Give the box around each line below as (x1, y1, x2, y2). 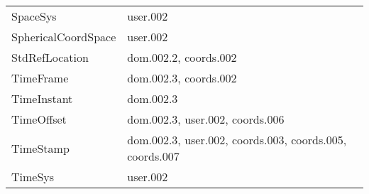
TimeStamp (11, 139, 70, 156)
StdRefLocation (11, 49, 89, 65)
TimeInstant (11, 90, 73, 107)
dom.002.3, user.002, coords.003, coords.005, (127, 131, 347, 148)
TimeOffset (11, 111, 67, 127)
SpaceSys (11, 8, 57, 24)
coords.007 (127, 148, 180, 164)
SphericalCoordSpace (11, 28, 116, 45)
